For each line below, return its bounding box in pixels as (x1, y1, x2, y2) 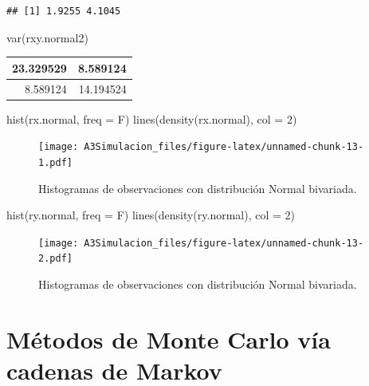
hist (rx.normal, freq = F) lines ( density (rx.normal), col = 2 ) (6, 110, 297, 127)
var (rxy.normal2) (6, 29, 88, 45)
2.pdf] (38, 253, 73, 265)
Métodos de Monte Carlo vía (6, 322, 331, 355)
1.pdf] (38, 156, 73, 168)
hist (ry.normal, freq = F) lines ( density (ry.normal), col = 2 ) (6, 207, 296, 223)
